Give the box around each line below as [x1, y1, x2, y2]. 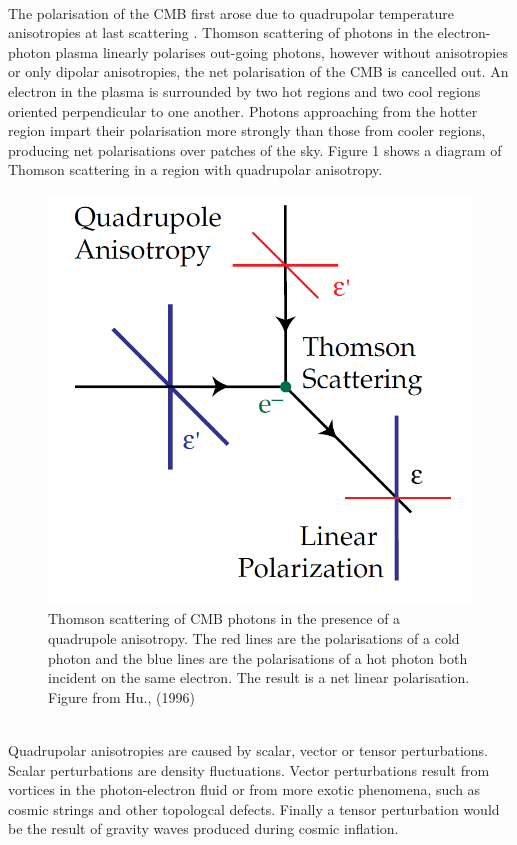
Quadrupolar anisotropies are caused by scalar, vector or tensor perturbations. [8, 739, 489, 760]
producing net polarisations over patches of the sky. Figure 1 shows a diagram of [8, 139, 502, 160]
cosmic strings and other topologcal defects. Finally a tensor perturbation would [8, 798, 500, 819]
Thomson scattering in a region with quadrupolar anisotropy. [8, 159, 383, 180]
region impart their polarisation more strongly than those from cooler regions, [8, 120, 486, 141]
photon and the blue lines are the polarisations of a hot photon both [48, 647, 468, 668]
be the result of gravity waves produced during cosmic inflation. [8, 818, 399, 839]
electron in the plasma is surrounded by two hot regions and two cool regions [8, 80, 481, 101]
